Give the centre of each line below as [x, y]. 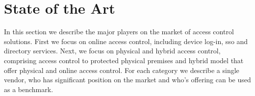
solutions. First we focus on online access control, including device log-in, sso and [126, 41]
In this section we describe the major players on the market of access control [119, 32]
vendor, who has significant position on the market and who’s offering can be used [127, 80]
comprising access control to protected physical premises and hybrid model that [124, 60]
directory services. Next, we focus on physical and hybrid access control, [112, 51]
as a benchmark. [29, 89]
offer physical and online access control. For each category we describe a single [122, 70]
